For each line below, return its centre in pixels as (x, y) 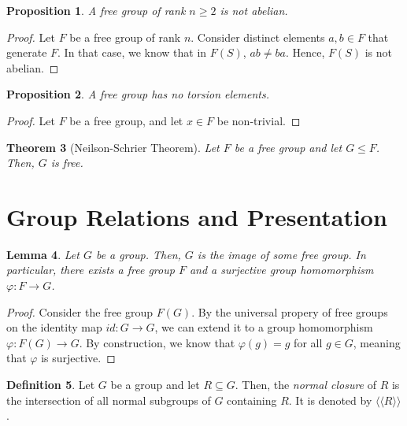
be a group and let (155, 385)
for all (308, 342)
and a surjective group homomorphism (281, 270)
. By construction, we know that (157, 342)
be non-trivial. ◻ (259, 120)
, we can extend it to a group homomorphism (264, 327)
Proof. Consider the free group (80, 311)
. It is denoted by (330, 400)
